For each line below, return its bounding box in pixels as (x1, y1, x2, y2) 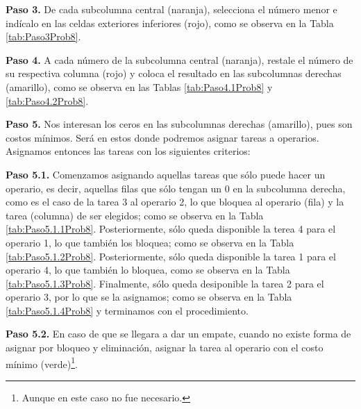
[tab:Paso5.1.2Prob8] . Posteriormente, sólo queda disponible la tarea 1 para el (6, 249, 336, 263)
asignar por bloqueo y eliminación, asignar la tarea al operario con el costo (6, 340, 324, 355)
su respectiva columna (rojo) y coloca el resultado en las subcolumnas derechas (6, 66, 342, 81)
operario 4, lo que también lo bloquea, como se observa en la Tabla (6, 262, 290, 277)
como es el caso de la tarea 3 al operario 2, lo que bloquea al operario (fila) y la (6, 194, 344, 209)
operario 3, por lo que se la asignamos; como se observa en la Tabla (6, 290, 292, 304)
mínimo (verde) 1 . (6, 354, 78, 371)
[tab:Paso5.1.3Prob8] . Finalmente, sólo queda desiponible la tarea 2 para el (6, 276, 324, 290)
